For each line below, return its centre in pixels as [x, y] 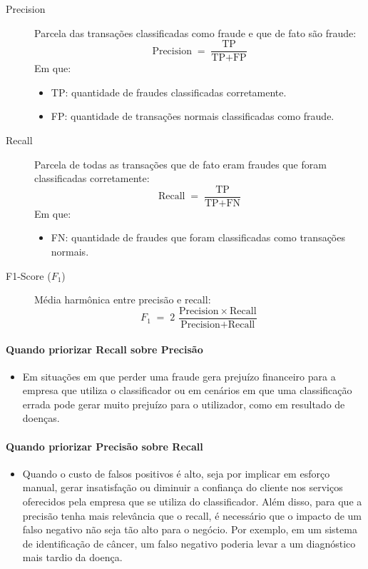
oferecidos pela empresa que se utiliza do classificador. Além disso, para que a [192, 502]
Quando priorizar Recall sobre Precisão [104, 349]
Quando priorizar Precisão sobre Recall [104, 446]
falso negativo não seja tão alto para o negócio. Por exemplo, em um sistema [190, 529]
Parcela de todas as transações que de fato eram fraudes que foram [180, 164]
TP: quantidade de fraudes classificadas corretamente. [169, 92]
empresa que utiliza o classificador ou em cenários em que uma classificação [187, 390]
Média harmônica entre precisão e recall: [123, 299]
